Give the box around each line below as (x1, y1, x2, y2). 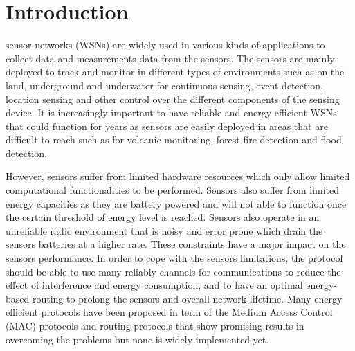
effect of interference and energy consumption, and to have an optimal (6, 278, 303, 292)
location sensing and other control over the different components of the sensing (6, 91, 340, 106)
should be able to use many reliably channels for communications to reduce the (6, 264, 341, 278)
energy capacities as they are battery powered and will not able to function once (6, 196, 347, 210)
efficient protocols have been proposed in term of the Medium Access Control (6, 305, 333, 319)
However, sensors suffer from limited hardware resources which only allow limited (6, 169, 350, 183)
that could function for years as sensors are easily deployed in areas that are (6, 118, 328, 133)
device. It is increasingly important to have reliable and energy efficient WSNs (6, 105, 337, 120)
